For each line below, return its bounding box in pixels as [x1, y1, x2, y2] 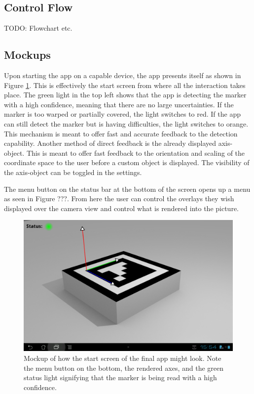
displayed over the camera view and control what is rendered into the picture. [4, 203, 239, 213]
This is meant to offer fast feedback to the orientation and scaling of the [26, 147, 245, 158]
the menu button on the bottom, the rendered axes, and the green [24, 362, 224, 373]
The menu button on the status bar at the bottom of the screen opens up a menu [4, 183, 251, 194]
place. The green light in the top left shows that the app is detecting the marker [4, 89, 247, 100]
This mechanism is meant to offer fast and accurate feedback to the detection [4, 128, 238, 138]
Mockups [4, 47, 51, 62]
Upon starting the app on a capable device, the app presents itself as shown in [4, 70, 241, 80]
